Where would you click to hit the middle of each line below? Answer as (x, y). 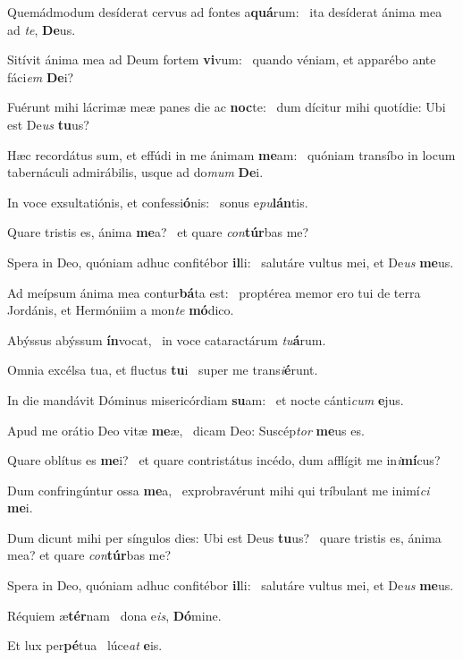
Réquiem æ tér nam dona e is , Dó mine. (114, 615)
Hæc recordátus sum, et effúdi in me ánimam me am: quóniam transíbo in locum (231, 154)
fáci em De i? (41, 76)
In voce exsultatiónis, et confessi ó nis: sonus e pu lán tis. (158, 202)
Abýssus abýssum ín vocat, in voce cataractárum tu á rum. (167, 339)
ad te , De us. (42, 29)
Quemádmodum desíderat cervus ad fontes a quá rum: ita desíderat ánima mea (225, 12)
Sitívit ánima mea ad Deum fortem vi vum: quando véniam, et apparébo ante (222, 59)
